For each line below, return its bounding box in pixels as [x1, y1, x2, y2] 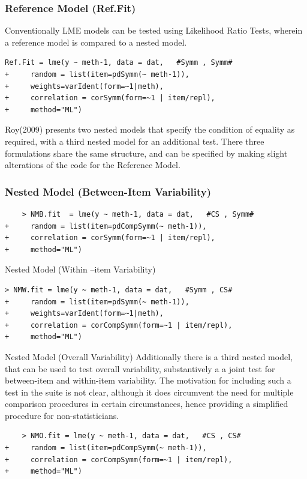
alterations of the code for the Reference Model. [5, 158, 180, 171]
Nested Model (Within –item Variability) [5, 263, 156, 276]
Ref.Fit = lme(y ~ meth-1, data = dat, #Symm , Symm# [5, 58, 233, 67]
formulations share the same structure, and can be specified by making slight [5, 146, 288, 159]
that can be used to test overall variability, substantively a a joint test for [5, 362, 275, 375]
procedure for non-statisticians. [5, 409, 119, 421]
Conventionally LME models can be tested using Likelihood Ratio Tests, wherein [5, 24, 303, 37]
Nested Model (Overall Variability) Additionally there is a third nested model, [5, 350, 293, 363]
